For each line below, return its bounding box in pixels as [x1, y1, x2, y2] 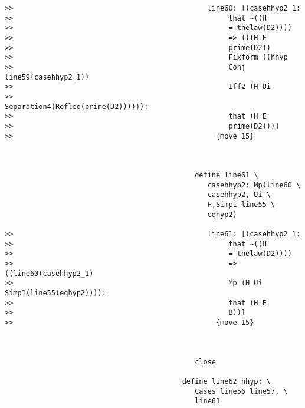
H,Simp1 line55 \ [207, 200, 276, 209]
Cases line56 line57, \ [195, 387, 288, 396]
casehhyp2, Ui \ [207, 190, 271, 199]
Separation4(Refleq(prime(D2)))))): [5, 102, 149, 111]
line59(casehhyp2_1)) [5, 73, 90, 81]
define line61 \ [195, 171, 258, 180]
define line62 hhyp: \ [182, 377, 271, 386]
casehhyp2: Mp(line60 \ [207, 180, 301, 189]
